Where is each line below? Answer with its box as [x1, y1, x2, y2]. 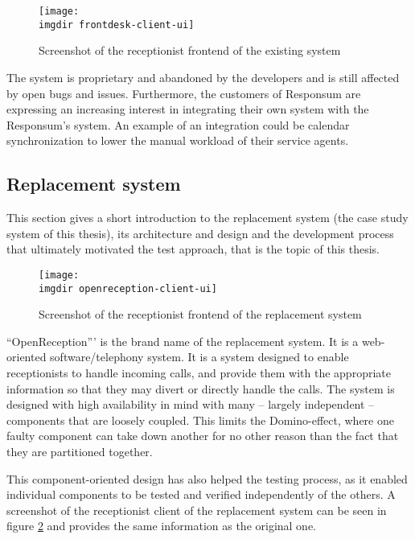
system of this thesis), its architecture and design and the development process [6, 224, 394, 241]
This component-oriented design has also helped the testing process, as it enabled [6, 470, 408, 487]
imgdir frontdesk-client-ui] [39, 19, 195, 31]
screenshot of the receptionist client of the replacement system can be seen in [6, 501, 387, 518]
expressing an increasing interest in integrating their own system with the [6, 101, 369, 117]
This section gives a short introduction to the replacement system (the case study [6, 209, 409, 226]
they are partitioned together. [6, 442, 153, 459]
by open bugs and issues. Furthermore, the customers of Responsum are [6, 84, 361, 101]
